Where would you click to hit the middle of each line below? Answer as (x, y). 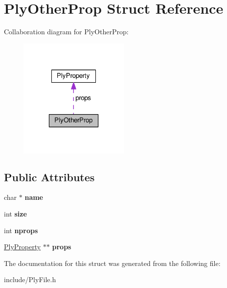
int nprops (21, 230)
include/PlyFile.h (30, 279)
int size (15, 213)
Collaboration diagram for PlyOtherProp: (66, 32)
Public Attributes (49, 177)
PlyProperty (23, 247)
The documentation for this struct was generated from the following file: (112, 263)
